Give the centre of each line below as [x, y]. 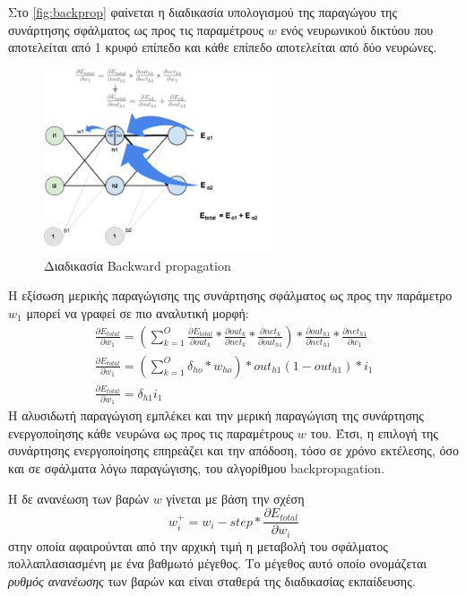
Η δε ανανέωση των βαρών [79, 498]
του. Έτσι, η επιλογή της [374, 432]
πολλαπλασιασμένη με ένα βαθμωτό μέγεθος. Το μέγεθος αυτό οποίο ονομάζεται [218, 563]
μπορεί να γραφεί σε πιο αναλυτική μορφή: [138, 312]
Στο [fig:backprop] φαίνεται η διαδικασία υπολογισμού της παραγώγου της [203, 12]
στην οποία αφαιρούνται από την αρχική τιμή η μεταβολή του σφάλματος [198, 545]
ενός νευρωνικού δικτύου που [357, 29]
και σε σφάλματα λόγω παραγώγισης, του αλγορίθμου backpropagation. [197, 468]
